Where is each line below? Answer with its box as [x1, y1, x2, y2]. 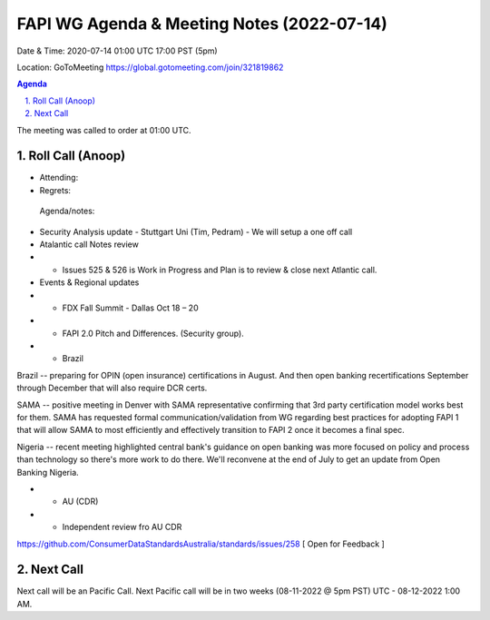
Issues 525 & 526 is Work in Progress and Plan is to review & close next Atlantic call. [62, 264, 377, 275]
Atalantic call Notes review [39, 239, 140, 250]
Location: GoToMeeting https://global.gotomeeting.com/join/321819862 [16, 62, 284, 73]
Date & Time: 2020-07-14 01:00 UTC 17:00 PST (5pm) [16, 45, 218, 56]
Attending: [39, 172, 79, 183]
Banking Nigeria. [16, 467, 79, 477]
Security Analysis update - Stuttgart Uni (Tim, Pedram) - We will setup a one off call [39, 226, 353, 237]
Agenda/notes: [39, 205, 95, 217]
